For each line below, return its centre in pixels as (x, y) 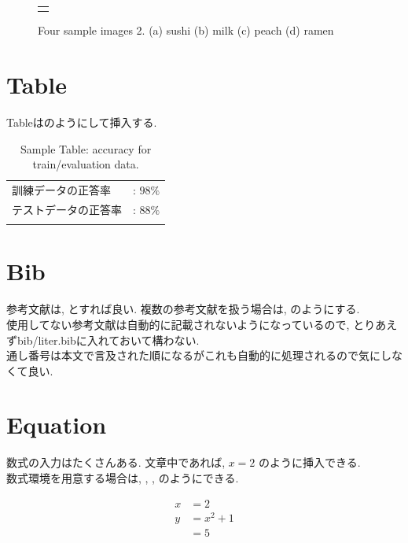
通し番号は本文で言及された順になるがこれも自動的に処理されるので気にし (199, 355)
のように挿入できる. (310, 462)
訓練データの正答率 (61, 190)
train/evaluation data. (86, 164)
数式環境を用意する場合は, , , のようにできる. (123, 478)
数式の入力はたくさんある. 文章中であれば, (116, 462)
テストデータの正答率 (67, 209)
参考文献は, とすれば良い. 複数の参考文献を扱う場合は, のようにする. (183, 309)
